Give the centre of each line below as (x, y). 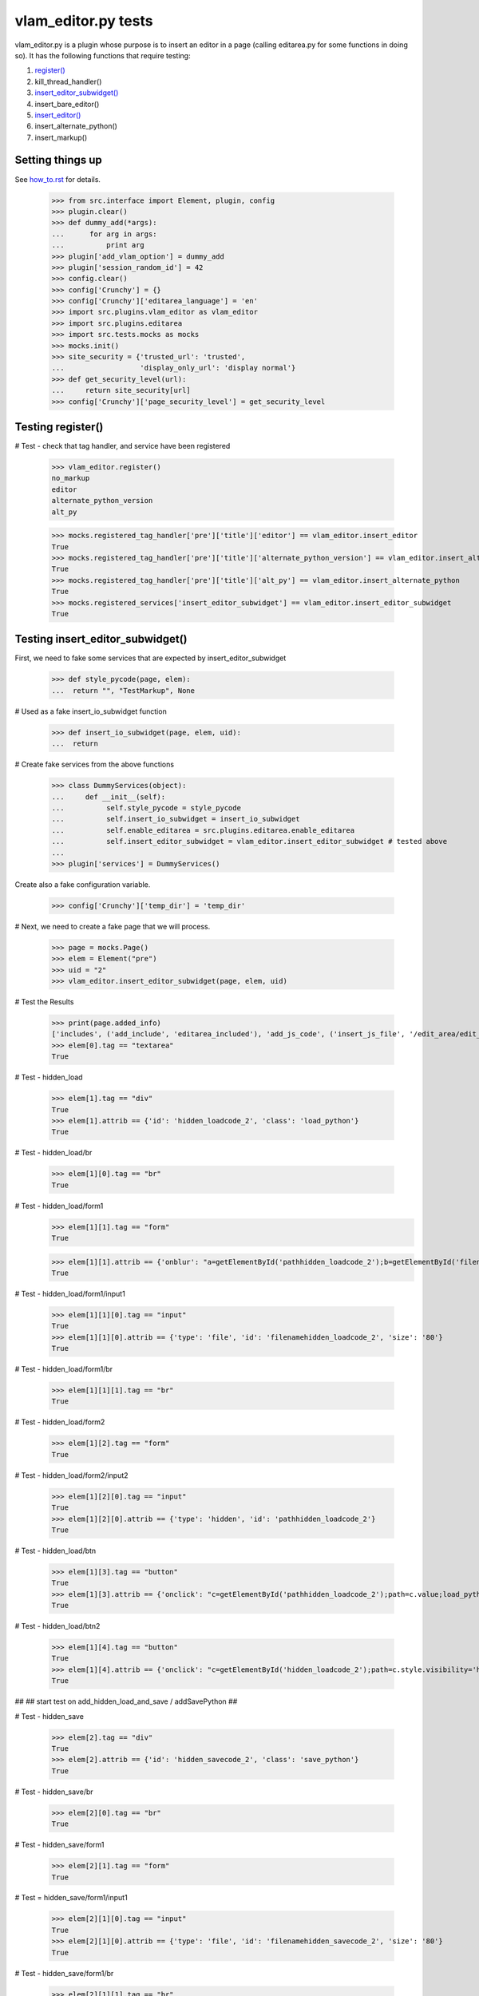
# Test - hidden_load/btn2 (57, 1626)
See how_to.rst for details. (58, 179)
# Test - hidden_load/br (53, 1153)
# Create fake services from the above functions (95, 764)
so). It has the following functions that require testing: (103, 55)
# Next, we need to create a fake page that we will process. (113, 926)
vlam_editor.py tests (84, 21)
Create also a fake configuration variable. (83, 884)
